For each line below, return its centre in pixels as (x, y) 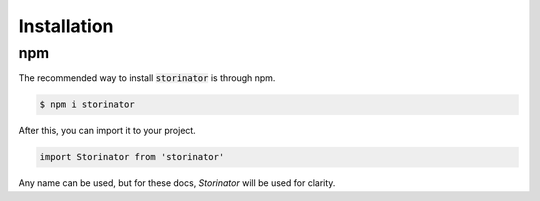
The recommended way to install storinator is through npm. (147, 78)
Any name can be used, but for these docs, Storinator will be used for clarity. (177, 183)
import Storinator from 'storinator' (132, 157)
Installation (66, 26)
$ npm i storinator (87, 104)
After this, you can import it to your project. (107, 131)
